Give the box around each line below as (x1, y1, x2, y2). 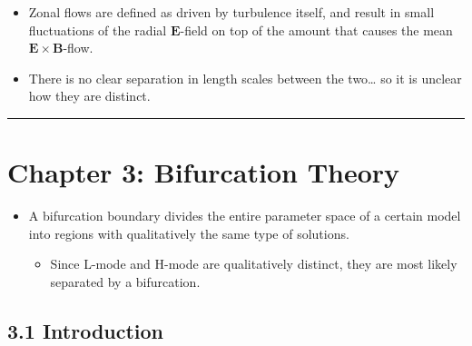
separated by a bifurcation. (50, 272, 201, 291)
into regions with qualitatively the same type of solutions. (28, 223, 349, 242)
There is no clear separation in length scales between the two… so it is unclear (28, 68, 462, 87)
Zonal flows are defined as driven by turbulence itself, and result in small (28, 3, 435, 21)
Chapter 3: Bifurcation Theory (7, 153, 400, 191)
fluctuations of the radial (28, 20, 167, 39)
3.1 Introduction (7, 316, 164, 344)
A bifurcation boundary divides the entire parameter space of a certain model (28, 206, 461, 225)
